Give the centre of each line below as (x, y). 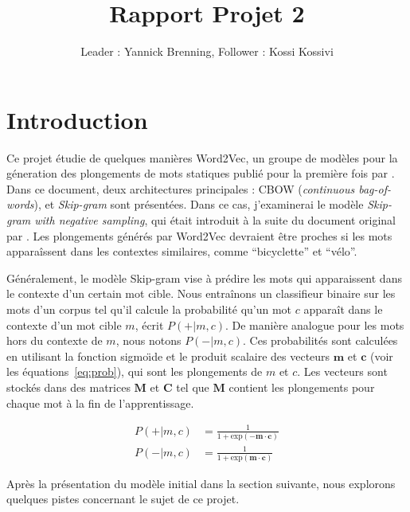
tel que (193, 387)
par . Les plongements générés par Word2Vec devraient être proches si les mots (199, 235)
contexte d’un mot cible (64, 324)
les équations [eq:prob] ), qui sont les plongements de (135, 371)
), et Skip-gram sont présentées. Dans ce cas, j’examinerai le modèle (199, 204)
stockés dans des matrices (68, 387)
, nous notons (148, 340)
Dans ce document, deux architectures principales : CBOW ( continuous (181, 188)
